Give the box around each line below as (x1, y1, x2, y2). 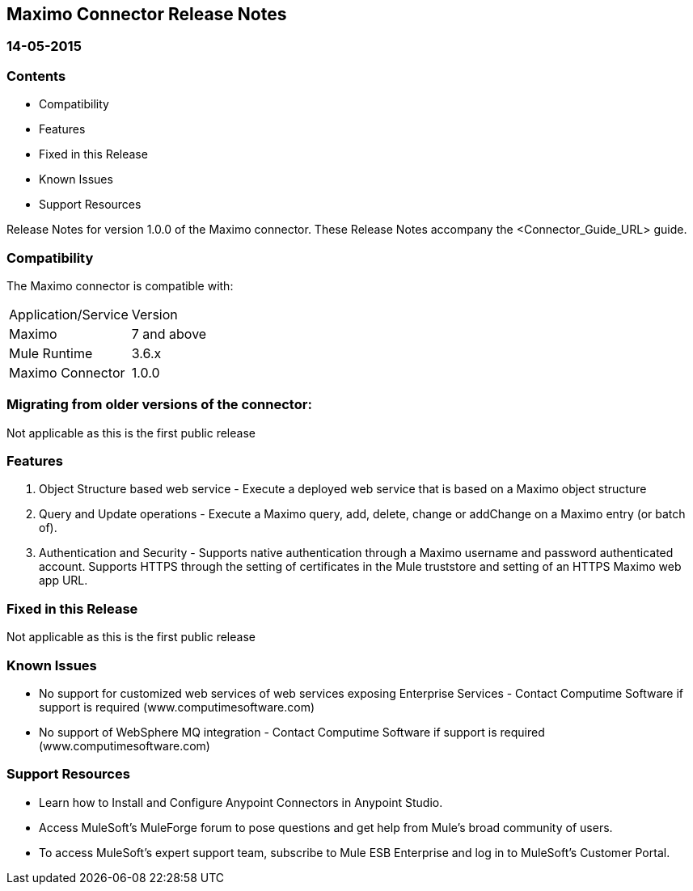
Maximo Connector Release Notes (6, 4, 287, 24)
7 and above (131, 325, 207, 342)
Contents (6, 67, 66, 84)
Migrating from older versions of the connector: (6, 396, 312, 413)
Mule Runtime (9, 344, 93, 361)
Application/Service (9, 306, 129, 323)
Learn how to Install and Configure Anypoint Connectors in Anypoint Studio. (39, 795, 443, 809)
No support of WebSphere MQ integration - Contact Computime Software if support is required (39, 724, 545, 739)
